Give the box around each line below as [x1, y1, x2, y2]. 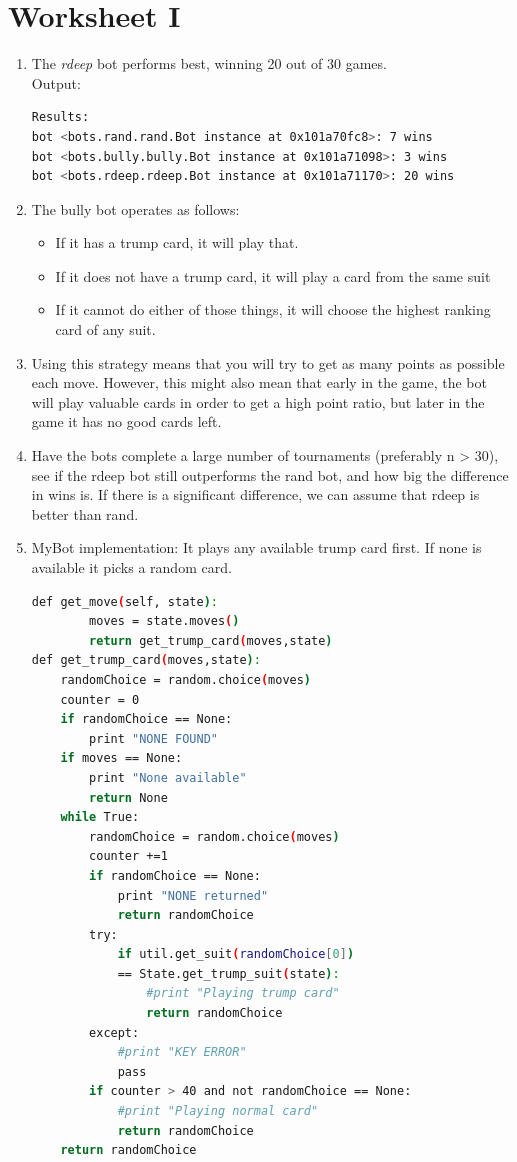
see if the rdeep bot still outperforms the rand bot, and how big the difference [31, 464, 509, 485]
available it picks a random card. [31, 557, 232, 577]
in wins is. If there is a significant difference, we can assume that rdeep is [31, 484, 480, 505]
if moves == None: [60, 751, 183, 766]
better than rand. [31, 503, 139, 524]
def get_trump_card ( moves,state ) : [31, 653, 261, 668]
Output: [31, 72, 81, 93]
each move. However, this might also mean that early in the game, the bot [31, 372, 487, 393]
